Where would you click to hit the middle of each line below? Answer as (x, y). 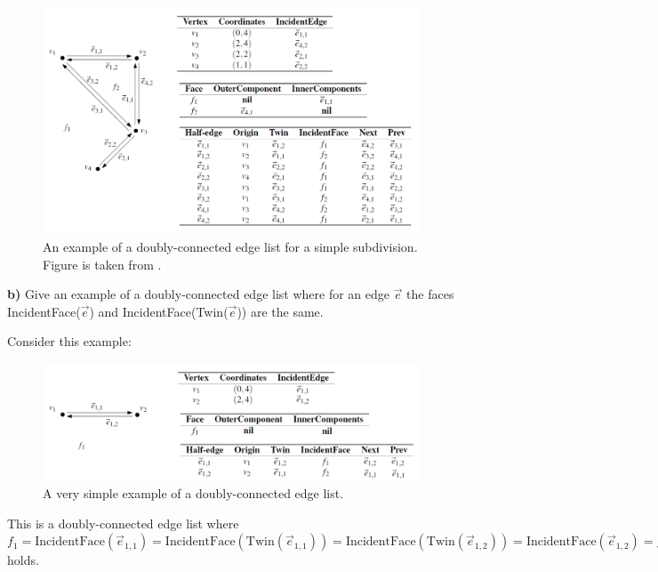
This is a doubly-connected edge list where (123, 523)
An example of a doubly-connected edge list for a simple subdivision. (230, 247)
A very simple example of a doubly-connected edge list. (193, 493)
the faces (430, 294)
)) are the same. (280, 311)
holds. (23, 560)
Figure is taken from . (102, 264)
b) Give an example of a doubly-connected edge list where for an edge (198, 294)
